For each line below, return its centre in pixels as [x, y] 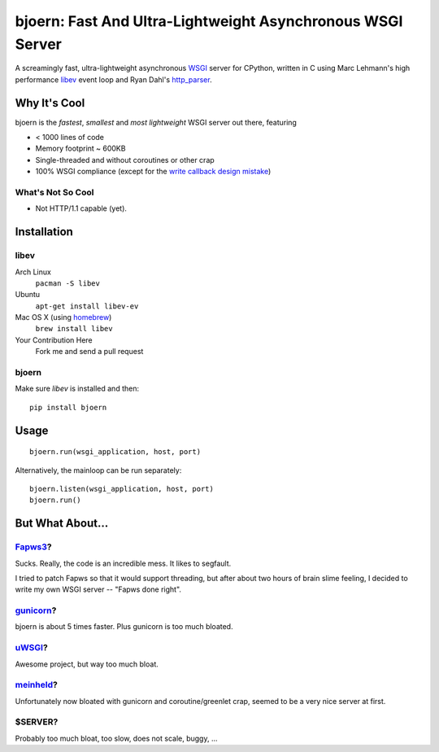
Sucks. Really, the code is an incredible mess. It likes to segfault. [123, 563]
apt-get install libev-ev [87, 306]
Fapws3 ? [33, 547]
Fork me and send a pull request [89, 352]
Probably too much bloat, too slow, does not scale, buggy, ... [116, 738]
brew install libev [74, 329]
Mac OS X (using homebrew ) [63, 317]
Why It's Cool [50, 103]
